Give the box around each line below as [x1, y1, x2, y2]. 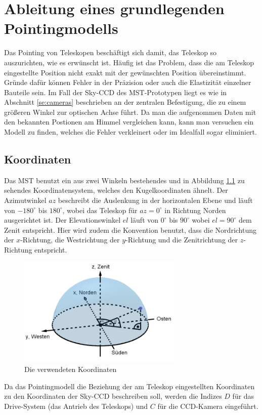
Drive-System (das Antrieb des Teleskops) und [4, 400, 148, 411]
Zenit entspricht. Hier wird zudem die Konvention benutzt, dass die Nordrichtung [4, 224, 256, 235]
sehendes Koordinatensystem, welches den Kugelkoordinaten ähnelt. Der [4, 185, 228, 195]
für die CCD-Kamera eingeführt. [157, 400, 258, 411]
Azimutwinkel [4, 195, 47, 205]
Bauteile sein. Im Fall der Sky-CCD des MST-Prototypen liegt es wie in [4, 87, 227, 97]
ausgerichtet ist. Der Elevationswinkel [4, 215, 121, 225]
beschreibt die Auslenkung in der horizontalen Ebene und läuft [58, 195, 253, 205]
